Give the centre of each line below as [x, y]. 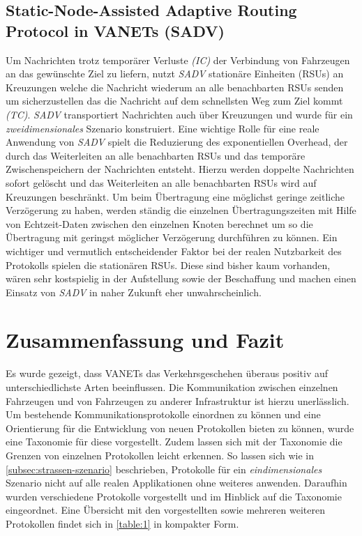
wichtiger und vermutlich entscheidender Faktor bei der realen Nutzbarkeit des [174, 251]
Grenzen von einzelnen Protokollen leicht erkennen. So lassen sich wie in [160, 455]
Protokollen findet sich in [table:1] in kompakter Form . [122, 523]
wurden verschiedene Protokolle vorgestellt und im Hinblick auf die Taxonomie [174, 496]
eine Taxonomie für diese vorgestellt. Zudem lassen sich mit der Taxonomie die [174, 442]
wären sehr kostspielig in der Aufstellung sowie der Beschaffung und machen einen [181, 278]
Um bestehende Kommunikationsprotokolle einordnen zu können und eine [163, 414]
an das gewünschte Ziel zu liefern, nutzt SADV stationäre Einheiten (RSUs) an [175, 74]
